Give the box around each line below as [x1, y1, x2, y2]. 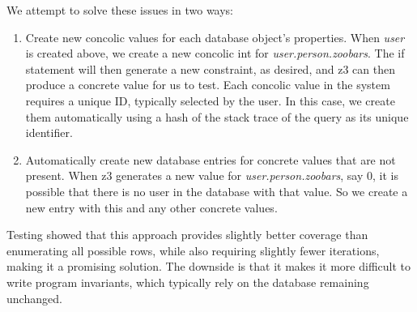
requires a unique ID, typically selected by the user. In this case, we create [25, 92, 395, 109]
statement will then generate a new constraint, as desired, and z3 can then [25, 60, 395, 77]
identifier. [25, 124, 73, 141]
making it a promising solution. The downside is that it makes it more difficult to [6, 258, 411, 275]
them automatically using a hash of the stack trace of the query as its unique [25, 108, 409, 125]
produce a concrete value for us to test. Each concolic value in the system [25, 76, 390, 93]
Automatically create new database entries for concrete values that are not [25, 151, 396, 168]
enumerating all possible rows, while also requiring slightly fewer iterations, [6, 241, 380, 259]
